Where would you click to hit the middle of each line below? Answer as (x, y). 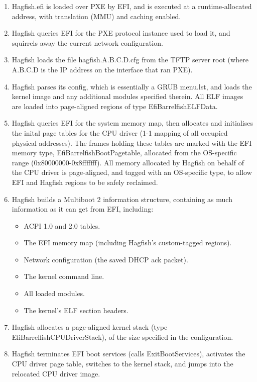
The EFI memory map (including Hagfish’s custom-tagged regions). (128, 243)
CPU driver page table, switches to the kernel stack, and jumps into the (122, 364)
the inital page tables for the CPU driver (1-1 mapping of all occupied (120, 132)
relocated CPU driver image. (56, 373)
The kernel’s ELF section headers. (76, 310)
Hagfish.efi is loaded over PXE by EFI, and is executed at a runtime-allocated (132, 6)
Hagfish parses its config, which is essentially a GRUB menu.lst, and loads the (132, 86)
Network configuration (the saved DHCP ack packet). (106, 259)
